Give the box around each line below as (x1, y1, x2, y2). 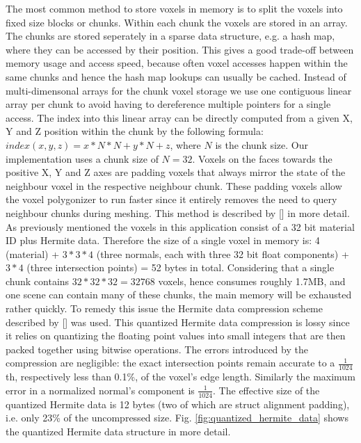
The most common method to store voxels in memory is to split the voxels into (6, 1, 343, 15)
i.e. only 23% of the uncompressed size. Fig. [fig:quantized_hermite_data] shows (6, 410, 348, 425)
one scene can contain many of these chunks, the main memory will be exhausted (6, 287, 352, 302)
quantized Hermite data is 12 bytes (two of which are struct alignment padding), (6, 396, 350, 411)
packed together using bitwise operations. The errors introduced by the (6, 341, 308, 356)
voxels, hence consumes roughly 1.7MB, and (158, 273, 346, 288)
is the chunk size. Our (215, 137, 308, 152)
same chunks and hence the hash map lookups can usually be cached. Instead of (6, 69, 346, 83)
